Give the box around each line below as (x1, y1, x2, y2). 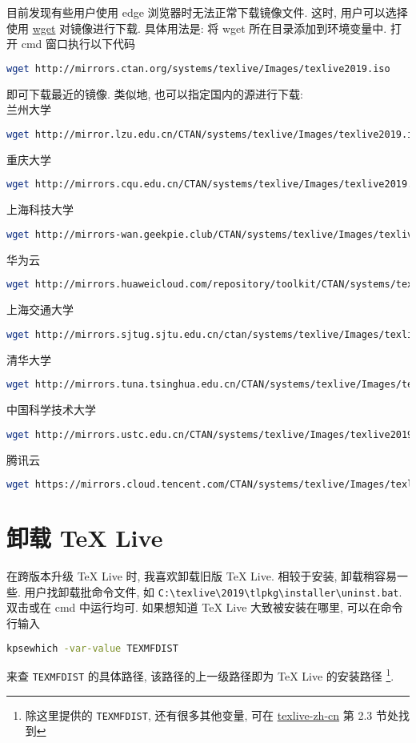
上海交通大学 (6, 301, 74, 318)
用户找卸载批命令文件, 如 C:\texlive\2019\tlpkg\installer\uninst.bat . (24, 583, 402, 600)
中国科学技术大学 (6, 401, 96, 418)
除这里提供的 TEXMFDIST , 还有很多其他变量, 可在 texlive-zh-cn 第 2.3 (25, 706, 373, 723)
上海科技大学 (6, 201, 74, 218)
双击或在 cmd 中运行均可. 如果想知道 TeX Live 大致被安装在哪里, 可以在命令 (6, 599, 403, 616)
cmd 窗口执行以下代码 (21, 35, 136, 52)
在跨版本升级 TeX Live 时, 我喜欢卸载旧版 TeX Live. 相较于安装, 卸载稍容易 (6, 568, 398, 584)
